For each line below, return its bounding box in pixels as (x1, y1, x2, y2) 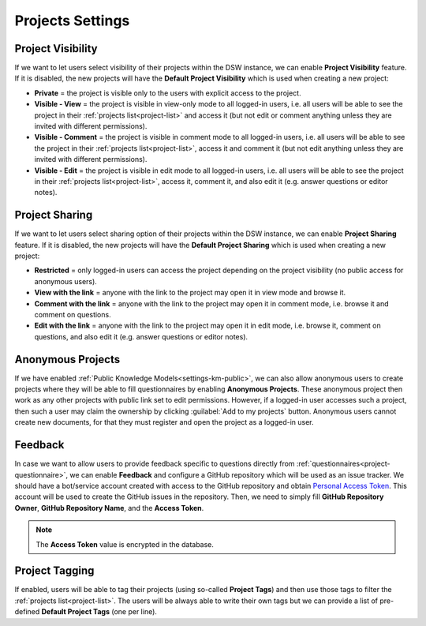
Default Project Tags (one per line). (41, 607, 158, 617)
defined (14, 607, 40, 617)
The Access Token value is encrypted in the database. (35, 539, 215, 549)
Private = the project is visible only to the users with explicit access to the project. (34, 88, 301, 98)
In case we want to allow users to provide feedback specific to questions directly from (14, 459, 295, 469)
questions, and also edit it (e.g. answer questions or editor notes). (34, 332, 248, 341)
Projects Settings (14, 12, 130, 29)
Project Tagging (14, 564, 95, 578)
